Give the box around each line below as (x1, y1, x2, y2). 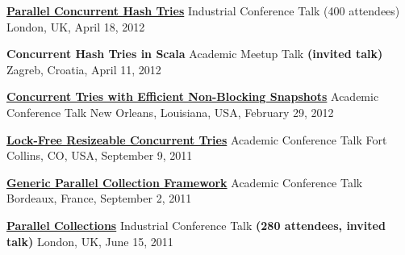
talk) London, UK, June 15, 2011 (6, 232, 173, 249)
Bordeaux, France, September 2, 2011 (6, 190, 192, 207)
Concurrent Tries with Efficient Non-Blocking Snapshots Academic (6, 88, 379, 105)
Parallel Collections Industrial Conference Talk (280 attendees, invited (6, 216, 386, 233)
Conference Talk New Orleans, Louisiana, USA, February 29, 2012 (6, 103, 334, 120)
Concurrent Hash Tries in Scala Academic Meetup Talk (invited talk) (6, 45, 383, 62)
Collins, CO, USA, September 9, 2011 (6, 147, 193, 164)
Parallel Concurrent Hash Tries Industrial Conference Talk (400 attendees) (6, 2, 400, 19)
